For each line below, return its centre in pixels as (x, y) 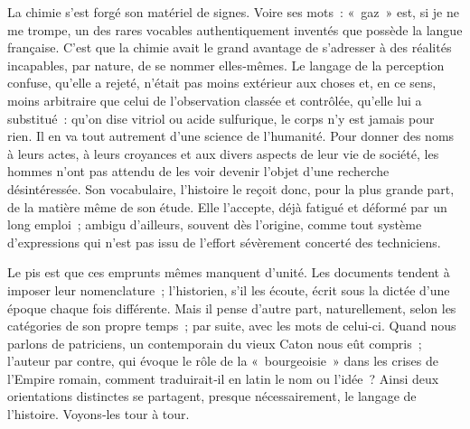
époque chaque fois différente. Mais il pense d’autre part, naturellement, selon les (232, 308)
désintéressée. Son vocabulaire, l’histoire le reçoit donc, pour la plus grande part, (231, 188)
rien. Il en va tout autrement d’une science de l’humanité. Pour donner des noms (231, 136)
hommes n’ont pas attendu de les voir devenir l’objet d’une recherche (198, 171)
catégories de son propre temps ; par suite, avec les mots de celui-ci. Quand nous (232, 326)
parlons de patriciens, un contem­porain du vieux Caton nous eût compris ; (215, 343)
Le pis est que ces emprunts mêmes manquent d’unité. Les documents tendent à (229, 272)
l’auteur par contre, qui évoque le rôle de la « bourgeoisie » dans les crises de (223, 361)
